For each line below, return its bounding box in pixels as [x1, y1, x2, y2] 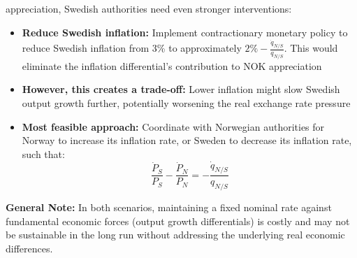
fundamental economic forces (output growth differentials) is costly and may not [6, 213, 350, 228]
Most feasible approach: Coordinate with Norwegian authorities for [22, 119, 325, 134]
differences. [6, 241, 53, 255]
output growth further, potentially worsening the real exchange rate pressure [22, 95, 351, 110]
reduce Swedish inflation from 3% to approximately [22, 41, 242, 55]
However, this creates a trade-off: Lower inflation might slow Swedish [22, 82, 340, 96]
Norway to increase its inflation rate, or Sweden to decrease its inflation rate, [22, 133, 352, 148]
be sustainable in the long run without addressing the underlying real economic [6, 227, 345, 242]
